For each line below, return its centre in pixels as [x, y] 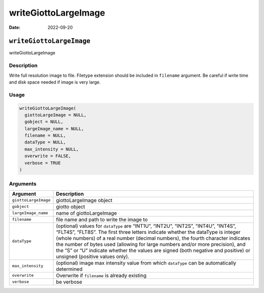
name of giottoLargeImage [87, 213]
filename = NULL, [45, 135]
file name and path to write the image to [102, 219]
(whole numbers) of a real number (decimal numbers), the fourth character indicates [153, 238]
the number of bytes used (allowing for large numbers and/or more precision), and [151, 244]
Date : [15, 27]
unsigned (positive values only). [93, 256]
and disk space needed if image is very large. [55, 82]
